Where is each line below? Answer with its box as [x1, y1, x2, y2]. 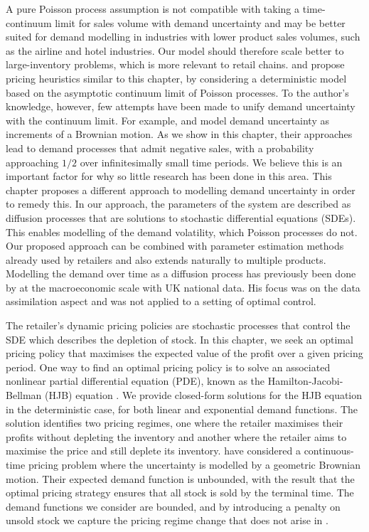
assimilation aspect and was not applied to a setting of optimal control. [6, 294, 316, 309]
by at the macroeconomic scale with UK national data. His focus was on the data [6, 280, 360, 294]
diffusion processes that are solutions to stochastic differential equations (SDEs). [6, 210, 356, 225]
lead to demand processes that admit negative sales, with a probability [6, 140, 314, 155]
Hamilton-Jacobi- [267, 373, 343, 388]
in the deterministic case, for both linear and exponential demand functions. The [6, 401, 358, 416]
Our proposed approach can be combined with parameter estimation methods [6, 238, 344, 253]
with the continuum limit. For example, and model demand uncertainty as [6, 112, 329, 127]
